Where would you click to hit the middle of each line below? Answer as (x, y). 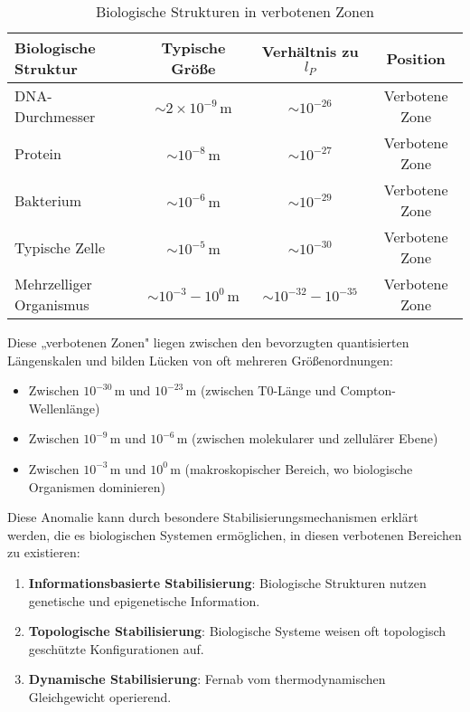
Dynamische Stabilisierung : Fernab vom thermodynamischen (207, 679)
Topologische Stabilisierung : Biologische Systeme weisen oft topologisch (237, 631)
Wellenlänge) (64, 408)
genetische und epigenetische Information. (144, 600)
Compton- (368, 390)
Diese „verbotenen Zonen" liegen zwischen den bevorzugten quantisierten (208, 342)
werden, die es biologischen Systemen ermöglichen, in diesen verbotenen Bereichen (235, 534)
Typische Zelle (60, 247)
